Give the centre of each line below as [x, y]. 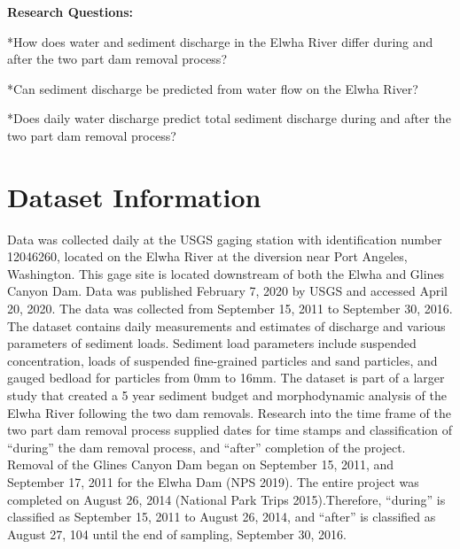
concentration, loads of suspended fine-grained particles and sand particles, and [222, 360]
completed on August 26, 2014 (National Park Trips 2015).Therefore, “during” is [226, 499]
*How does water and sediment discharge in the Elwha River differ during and [220, 41]
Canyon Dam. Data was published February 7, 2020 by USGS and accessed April [227, 291]
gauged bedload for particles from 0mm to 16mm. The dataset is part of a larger [226, 378]
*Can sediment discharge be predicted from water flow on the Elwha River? [213, 88]
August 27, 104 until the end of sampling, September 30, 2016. [177, 534]
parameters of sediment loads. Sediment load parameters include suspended [212, 343]
